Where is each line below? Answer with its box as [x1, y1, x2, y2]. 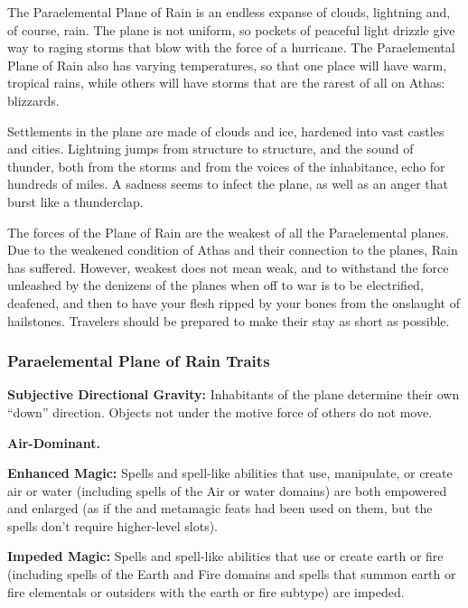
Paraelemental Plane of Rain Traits [7, 350, 270, 372]
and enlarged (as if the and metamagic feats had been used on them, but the [7, 499, 433, 518]
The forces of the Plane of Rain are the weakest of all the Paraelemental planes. [7, 222, 449, 241]
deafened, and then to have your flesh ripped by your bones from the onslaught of [7, 293, 460, 312]
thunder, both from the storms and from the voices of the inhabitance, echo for [7, 156, 445, 175]
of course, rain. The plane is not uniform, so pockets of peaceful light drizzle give [7, 20, 455, 39]
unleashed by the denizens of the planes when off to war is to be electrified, [7, 276, 424, 295]
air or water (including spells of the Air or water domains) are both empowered [7, 481, 447, 500]
